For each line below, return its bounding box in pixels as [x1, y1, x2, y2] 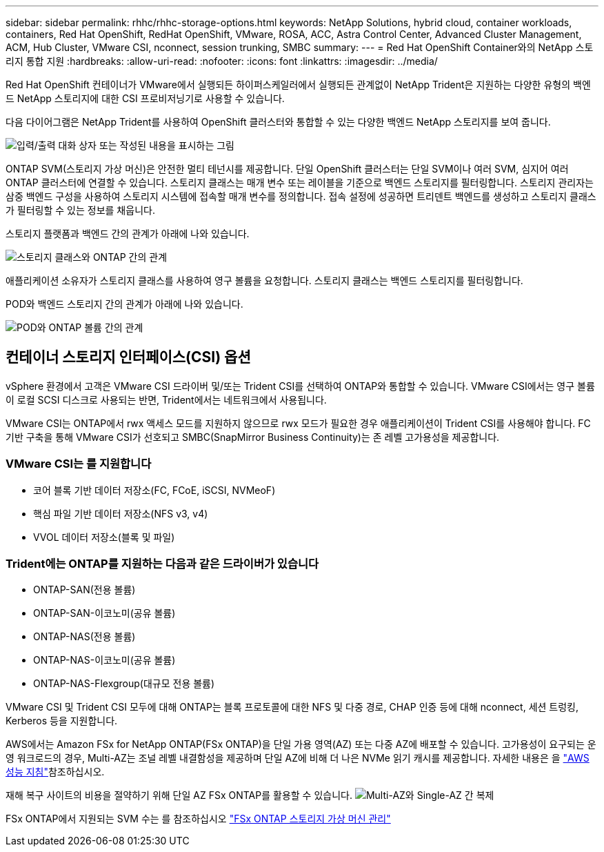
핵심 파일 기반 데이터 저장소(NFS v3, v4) [33, 507, 208, 519]
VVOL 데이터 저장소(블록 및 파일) [33, 531, 175, 543]
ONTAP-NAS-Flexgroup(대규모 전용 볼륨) [33, 677, 215, 690]
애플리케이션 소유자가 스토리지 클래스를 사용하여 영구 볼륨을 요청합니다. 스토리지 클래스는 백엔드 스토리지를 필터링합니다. [6, 275, 523, 286]
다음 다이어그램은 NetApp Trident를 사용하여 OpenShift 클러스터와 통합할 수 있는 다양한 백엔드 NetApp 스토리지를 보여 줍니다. [6, 116, 551, 128]
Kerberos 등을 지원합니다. [6, 715, 118, 727]
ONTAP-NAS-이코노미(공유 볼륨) [33, 654, 176, 666]
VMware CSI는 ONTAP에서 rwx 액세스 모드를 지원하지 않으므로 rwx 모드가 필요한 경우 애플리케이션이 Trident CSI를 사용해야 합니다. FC [6, 417, 591, 429]
